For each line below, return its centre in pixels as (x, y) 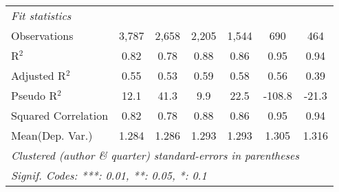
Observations (42, 35)
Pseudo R (34, 95)
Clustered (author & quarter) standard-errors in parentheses (155, 155)
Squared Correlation (60, 115)
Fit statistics (41, 15)
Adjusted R (39, 75)
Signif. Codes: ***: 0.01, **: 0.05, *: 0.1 (109, 175)
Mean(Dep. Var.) (52, 135)
